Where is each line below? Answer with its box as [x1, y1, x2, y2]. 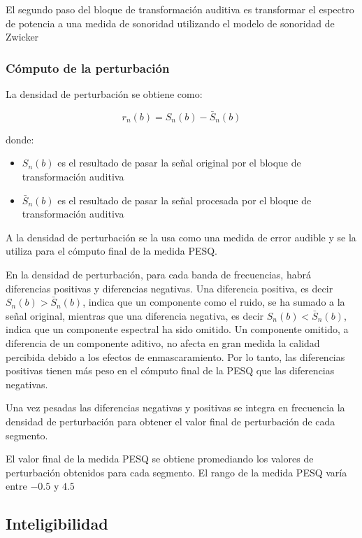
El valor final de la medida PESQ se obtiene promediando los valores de [6, 451, 314, 466]
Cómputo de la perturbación [6, 59, 170, 76]
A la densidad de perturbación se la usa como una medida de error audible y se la [6, 229, 356, 244]
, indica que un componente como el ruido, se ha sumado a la [82, 295, 345, 309]
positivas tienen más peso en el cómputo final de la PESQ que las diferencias [6, 363, 335, 378]
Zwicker [6, 29, 39, 44]
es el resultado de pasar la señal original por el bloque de [57, 155, 301, 170]
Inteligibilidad [6, 513, 108, 535]
